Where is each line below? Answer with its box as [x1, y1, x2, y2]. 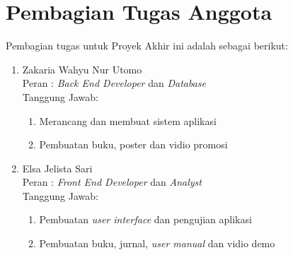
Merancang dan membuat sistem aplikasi [39, 113, 217, 128]
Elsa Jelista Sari [22, 160, 93, 175]
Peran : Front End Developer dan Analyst [22, 174, 202, 189]
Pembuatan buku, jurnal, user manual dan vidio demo [39, 236, 275, 251]
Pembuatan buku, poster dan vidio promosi [39, 137, 228, 152]
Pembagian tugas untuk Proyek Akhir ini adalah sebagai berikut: [6, 38, 288, 53]
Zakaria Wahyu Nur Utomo [22, 61, 142, 76]
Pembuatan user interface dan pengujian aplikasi [39, 212, 252, 227]
